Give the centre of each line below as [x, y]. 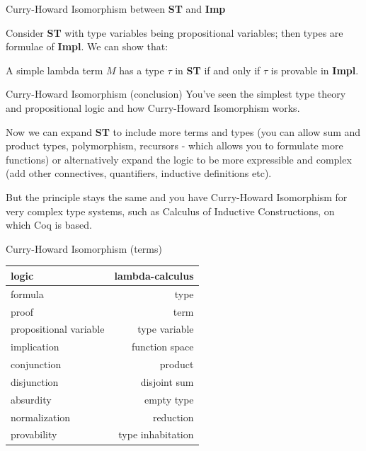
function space [162, 347]
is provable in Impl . [315, 70]
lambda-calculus [154, 275]
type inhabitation [156, 434]
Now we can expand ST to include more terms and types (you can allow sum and [183, 131]
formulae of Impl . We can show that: [87, 46]
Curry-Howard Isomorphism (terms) [84, 248]
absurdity [31, 399]
